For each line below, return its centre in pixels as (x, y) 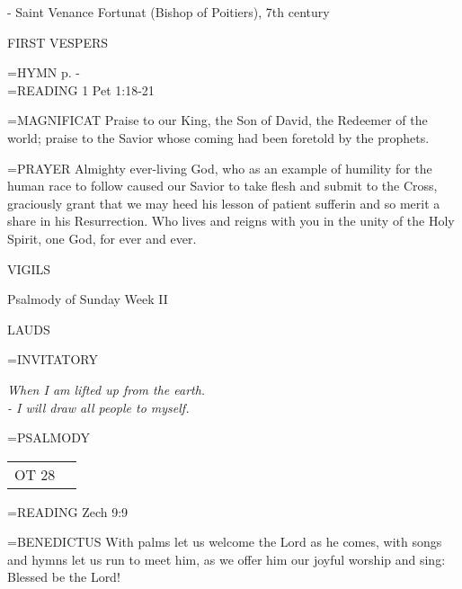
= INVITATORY (53, 359)
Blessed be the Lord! (64, 577)
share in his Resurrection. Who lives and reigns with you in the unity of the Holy (231, 221)
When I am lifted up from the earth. (107, 389)
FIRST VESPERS (58, 42)
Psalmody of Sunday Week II (88, 299)
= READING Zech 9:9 (68, 511)
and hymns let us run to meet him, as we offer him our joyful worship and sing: (227, 559)
